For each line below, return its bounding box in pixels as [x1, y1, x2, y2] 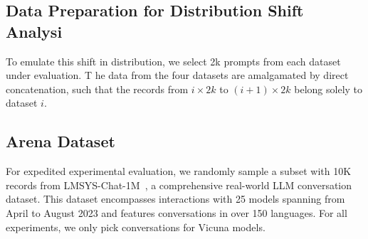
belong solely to [294, 81, 363, 96]
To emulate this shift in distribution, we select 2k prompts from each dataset [6, 53, 341, 68]
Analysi [6, 20, 63, 42]
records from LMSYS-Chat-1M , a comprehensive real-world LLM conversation [6, 177, 352, 192]
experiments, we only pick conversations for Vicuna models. [6, 219, 266, 234]
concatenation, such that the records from [6, 81, 189, 96]
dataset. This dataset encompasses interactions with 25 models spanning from [6, 191, 345, 206]
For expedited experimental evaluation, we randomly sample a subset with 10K [6, 164, 352, 179]
